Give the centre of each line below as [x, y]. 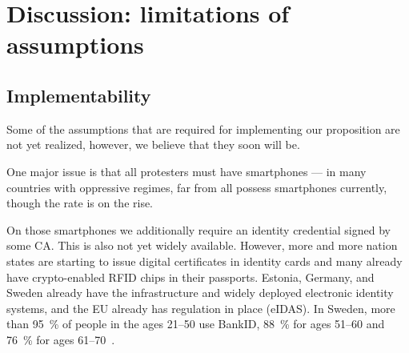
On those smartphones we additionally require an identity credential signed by [198, 229]
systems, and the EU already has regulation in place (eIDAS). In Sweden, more [201, 308]
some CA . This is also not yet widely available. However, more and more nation [202, 245]
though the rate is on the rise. [80, 203]
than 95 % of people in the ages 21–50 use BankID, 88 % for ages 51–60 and [196, 324]
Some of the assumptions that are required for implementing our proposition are [203, 128]
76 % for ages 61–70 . [61, 339]
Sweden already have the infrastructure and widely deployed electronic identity [200, 293]
